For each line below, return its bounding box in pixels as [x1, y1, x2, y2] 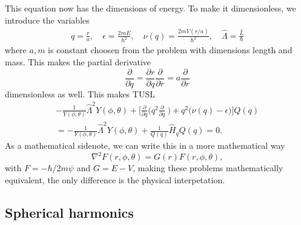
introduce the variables [5, 13, 90, 26]
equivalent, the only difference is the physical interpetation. [5, 174, 225, 186]
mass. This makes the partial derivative [5, 56, 151, 68]
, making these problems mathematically [133, 161, 283, 174]
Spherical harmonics [5, 203, 134, 222]
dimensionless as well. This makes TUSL [5, 87, 155, 100]
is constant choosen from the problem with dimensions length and [48, 44, 293, 56]
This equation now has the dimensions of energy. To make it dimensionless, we [5, 2, 296, 14]
